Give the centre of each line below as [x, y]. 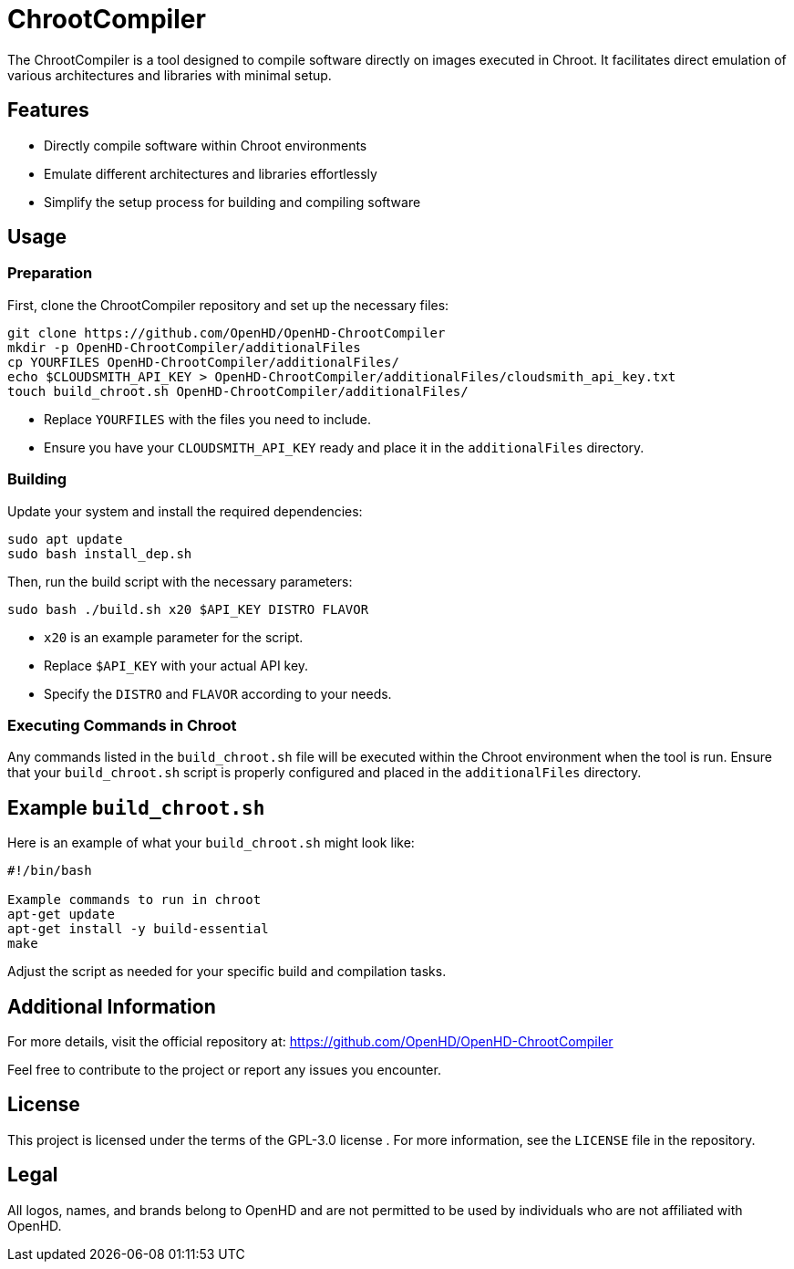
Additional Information [112, 1006]
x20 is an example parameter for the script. [174, 637]
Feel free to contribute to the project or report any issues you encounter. [224, 1070]
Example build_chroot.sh [136, 807]
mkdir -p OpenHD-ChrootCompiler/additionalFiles [184, 347]
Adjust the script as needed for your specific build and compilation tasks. [227, 972]
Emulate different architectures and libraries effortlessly [211, 173]
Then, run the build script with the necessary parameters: [180, 581]
